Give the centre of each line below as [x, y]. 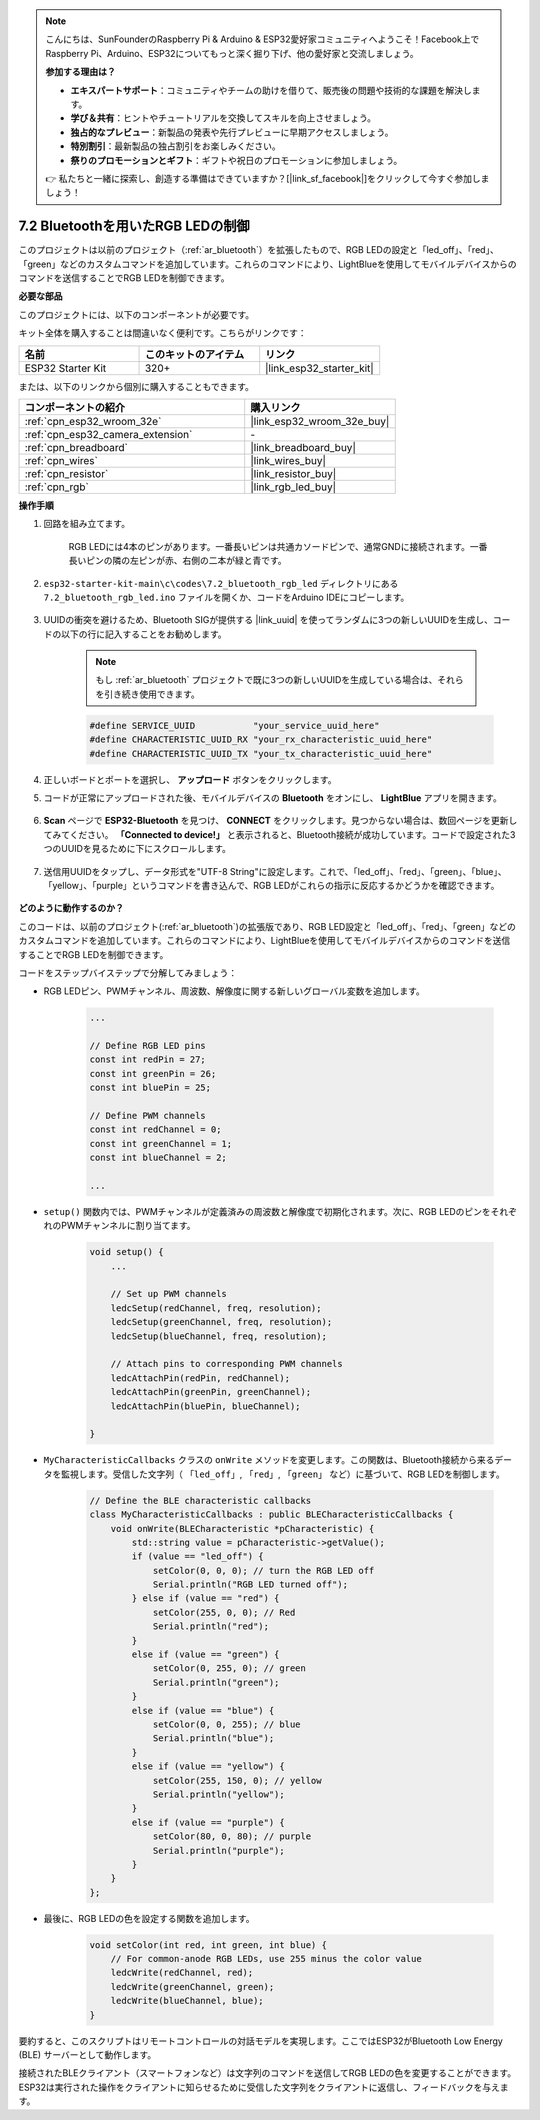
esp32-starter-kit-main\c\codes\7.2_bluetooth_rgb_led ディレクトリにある [221, 583]
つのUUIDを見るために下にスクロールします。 [137, 849]
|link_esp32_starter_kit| [319, 368]
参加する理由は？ [80, 72]
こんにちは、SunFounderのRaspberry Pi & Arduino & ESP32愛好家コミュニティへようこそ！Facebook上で [262, 39]
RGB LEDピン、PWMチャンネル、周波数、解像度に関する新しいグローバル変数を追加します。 [234, 991]
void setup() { [126, 1252]
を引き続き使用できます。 [147, 694]
